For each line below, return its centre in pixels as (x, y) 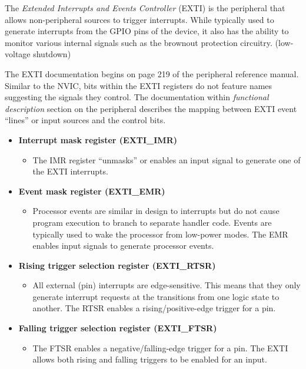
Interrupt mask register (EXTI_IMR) (98, 139)
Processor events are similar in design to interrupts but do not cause (156, 211)
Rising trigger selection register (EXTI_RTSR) (117, 265)
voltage (18, 54)
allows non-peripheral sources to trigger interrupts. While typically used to (139, 19)
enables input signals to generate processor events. (123, 246)
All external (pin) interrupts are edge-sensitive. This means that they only (167, 285)
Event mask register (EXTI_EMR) (92, 191)
